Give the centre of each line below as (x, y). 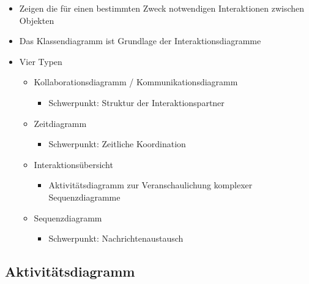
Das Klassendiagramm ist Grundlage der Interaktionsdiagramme (140, 41)
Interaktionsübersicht (73, 164)
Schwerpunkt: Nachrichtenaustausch (116, 238)
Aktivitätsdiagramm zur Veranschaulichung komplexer (151, 185)
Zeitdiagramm (60, 123)
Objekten (37, 20)
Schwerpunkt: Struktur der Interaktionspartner (136, 102)
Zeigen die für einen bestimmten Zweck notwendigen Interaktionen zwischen (162, 8)
